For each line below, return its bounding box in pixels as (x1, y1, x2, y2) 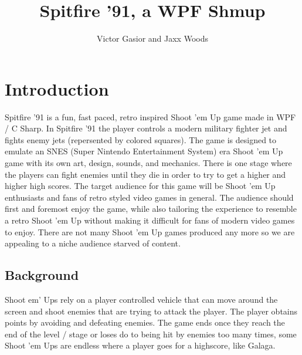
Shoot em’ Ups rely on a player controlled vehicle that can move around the (5, 293, 278, 305)
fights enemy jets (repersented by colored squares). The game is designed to (5, 133, 277, 146)
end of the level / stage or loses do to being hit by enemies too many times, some (5, 327, 297, 340)
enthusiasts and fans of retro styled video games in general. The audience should (5, 191, 294, 203)
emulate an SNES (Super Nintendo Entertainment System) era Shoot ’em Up (5, 145, 283, 157)
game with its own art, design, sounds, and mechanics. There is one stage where (5, 157, 292, 169)
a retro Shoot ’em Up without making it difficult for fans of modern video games (5, 214, 295, 226)
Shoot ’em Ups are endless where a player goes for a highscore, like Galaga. (5, 339, 276, 351)
